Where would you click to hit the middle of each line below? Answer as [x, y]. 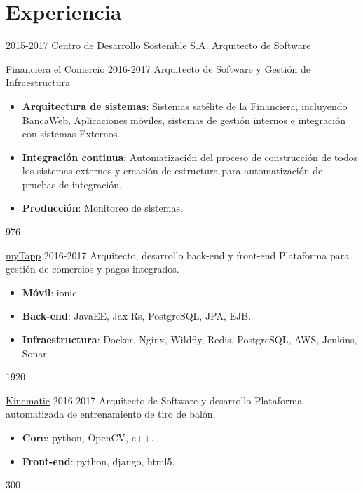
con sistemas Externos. [71, 133]
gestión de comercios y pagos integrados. [93, 269]
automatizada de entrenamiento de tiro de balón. [111, 414]
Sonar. [36, 353]
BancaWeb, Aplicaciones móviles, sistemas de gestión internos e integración [184, 119]
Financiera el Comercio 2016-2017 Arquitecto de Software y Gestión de [158, 68]
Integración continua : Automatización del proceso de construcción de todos [190, 157]
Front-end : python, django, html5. [98, 461]
